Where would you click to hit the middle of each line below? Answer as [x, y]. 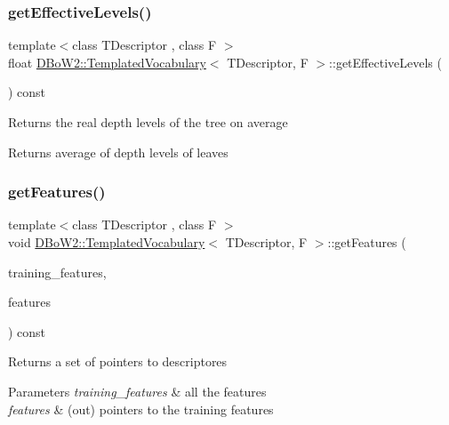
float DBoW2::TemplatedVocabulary [107, 62]
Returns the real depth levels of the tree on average [148, 122]
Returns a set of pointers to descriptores [118, 361]
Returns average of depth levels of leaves [118, 152]
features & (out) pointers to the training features [141, 409]
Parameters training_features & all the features [137, 391]
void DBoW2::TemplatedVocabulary [107, 242]
